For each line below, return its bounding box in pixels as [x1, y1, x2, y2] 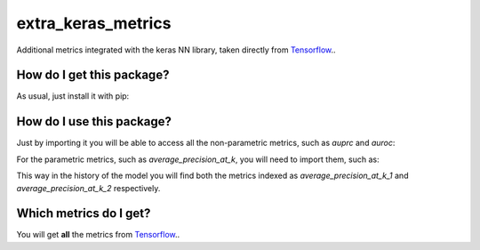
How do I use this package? [16, 114, 172, 129]
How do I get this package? [16, 68, 170, 83]
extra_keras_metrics [16, 13, 172, 33]
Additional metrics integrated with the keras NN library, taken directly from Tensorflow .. [16, 44, 337, 55]
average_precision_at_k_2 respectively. [16, 182, 161, 193]
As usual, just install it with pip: [16, 91, 130, 101]
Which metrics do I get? [16, 206, 151, 222]
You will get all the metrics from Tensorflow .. [16, 230, 180, 240]
